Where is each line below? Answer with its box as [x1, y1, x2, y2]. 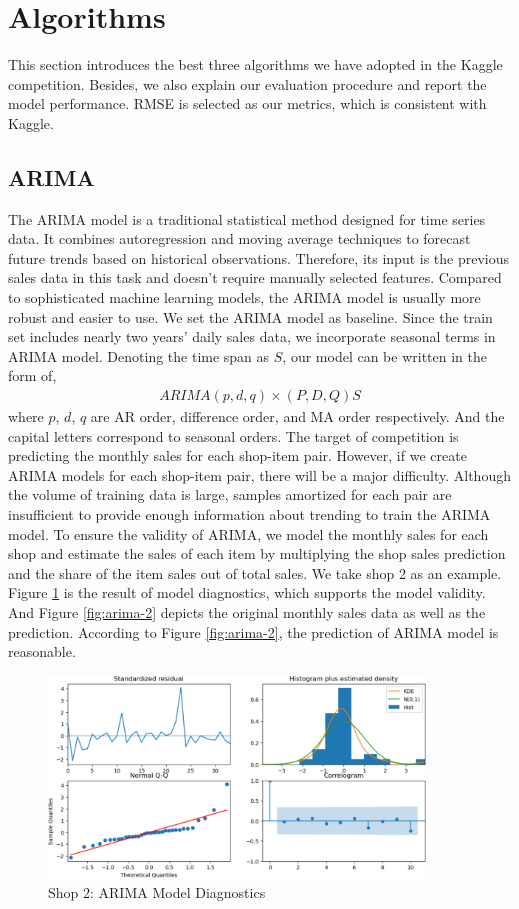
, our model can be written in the [282, 345, 487, 366]
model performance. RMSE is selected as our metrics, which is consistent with [8, 93, 487, 114]
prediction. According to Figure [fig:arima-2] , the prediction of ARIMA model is [8, 621, 499, 642]
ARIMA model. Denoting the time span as [8, 345, 270, 366]
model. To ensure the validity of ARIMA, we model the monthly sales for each [8, 523, 489, 544]
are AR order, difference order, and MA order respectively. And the [90, 406, 505, 427]
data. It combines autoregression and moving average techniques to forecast [8, 228, 471, 249]
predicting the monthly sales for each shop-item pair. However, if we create [8, 445, 467, 466]
